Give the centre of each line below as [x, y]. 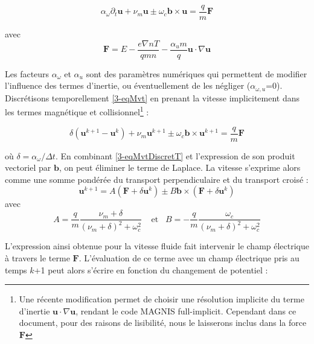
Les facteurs [27, 73]
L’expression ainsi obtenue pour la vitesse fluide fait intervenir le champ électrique [157, 246]
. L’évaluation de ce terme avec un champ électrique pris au [189, 258]
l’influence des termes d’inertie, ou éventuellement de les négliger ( [128, 85]
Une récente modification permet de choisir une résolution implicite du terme [162, 299]
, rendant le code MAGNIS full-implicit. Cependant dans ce [186, 311]
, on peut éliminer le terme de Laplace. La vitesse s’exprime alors [180, 167]
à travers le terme [37, 258]
